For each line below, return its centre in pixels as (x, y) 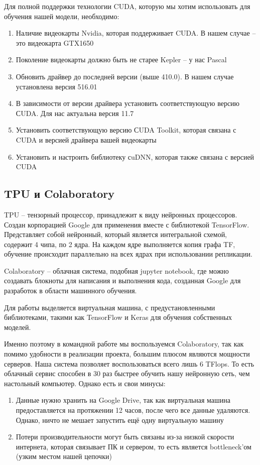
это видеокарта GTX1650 (55, 42)
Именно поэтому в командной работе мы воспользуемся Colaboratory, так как (124, 344)
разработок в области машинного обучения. (71, 290)
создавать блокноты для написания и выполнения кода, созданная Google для (122, 280)
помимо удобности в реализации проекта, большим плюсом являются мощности (127, 354)
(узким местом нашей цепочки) (64, 456)
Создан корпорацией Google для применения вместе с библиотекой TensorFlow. (127, 224)
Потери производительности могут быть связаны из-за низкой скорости (125, 437)
